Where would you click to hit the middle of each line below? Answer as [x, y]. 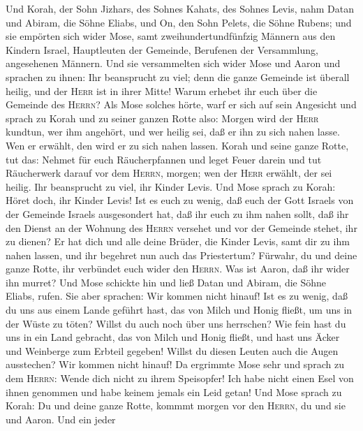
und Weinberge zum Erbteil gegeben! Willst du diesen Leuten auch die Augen [172, 350]
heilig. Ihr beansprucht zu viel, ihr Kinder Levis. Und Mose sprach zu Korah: [171, 186]
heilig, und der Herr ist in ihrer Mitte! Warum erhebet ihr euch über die [162, 90]
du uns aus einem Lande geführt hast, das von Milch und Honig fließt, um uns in [179, 310]
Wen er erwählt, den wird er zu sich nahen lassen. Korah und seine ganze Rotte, [177, 145]
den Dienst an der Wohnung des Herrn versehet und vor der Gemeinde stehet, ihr [181, 227]
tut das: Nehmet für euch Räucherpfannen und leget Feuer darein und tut [164, 159]
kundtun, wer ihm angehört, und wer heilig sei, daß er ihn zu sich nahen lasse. [173, 132]
